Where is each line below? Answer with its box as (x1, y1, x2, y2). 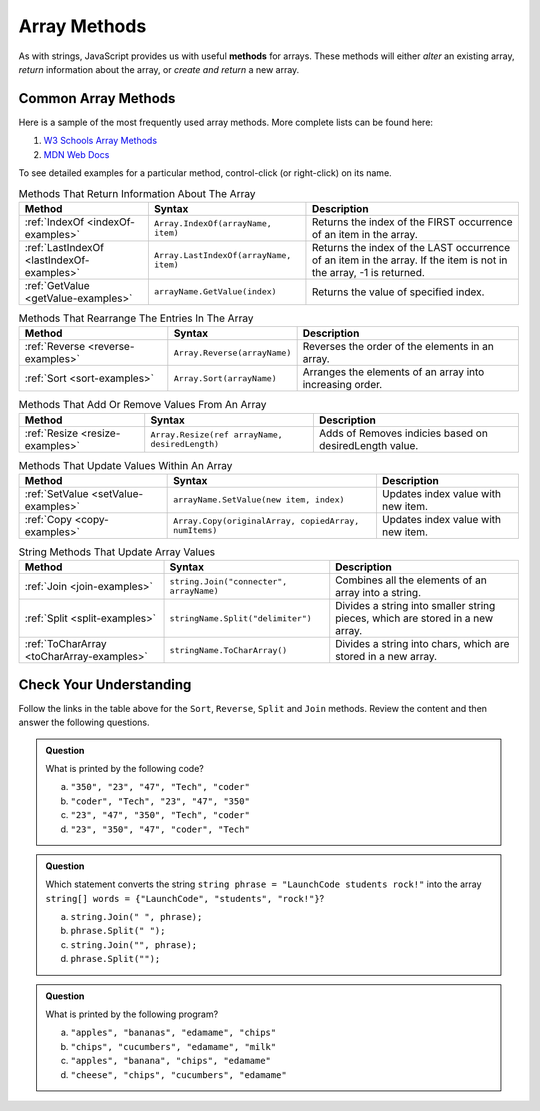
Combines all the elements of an (335, 573, 487, 587)
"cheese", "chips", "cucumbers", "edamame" (70, 1069, 287, 1080)
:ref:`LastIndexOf (24, 240, 105, 254)
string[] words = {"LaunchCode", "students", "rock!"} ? (45, 892, 325, 904)
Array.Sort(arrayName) (173, 373, 277, 384)
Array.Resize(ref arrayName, (150, 429, 284, 440)
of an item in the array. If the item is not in (311, 253, 508, 267)
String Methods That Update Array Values (18, 545, 215, 559)
